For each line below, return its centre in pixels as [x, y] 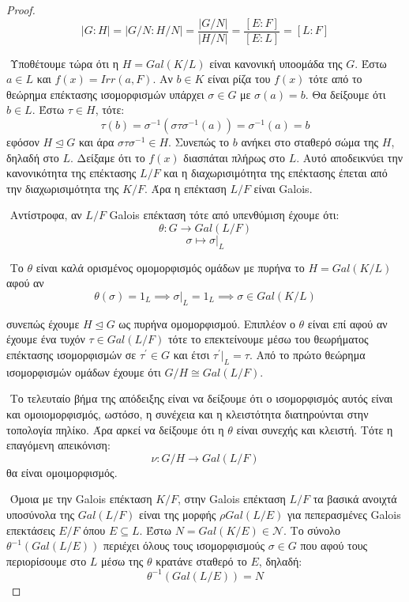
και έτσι [191, 354]
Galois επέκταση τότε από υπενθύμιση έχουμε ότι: [224, 215]
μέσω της [122, 560]
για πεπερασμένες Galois [344, 514]
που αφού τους [334, 545]
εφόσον [23, 142]
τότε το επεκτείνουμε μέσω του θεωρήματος [268, 339]
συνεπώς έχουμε [43, 323]
